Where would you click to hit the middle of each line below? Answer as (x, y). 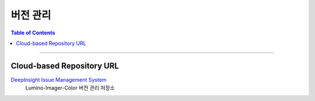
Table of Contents (33, 33)
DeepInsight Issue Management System (59, 79)
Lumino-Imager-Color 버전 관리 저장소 (70, 88)
